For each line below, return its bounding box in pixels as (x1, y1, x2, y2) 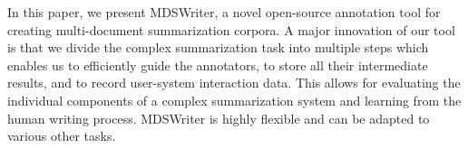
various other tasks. (7, 126, 116, 145)
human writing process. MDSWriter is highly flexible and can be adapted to (7, 108, 430, 127)
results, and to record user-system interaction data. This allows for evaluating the (7, 73, 461, 92)
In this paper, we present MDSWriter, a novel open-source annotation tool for (7, 3, 441, 21)
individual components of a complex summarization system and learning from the (7, 90, 462, 109)
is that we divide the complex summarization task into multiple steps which (7, 38, 429, 57)
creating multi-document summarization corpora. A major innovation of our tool (7, 20, 455, 39)
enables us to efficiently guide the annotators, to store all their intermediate (7, 55, 428, 74)
